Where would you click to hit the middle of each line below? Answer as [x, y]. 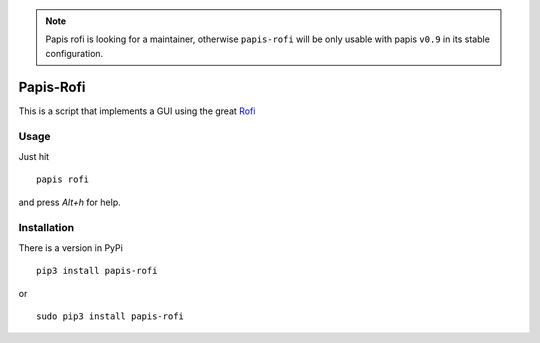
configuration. [74, 53]
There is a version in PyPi [71, 247]
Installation [46, 228]
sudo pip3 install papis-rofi [110, 316]
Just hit [34, 156]
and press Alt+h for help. [70, 202]
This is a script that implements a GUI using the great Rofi [137, 111]
